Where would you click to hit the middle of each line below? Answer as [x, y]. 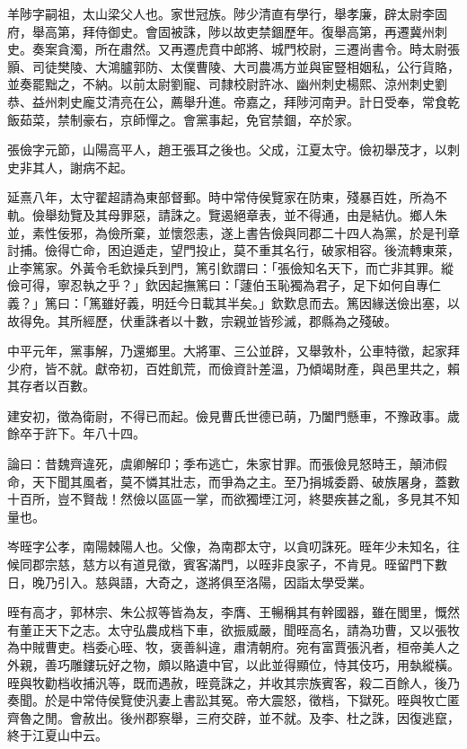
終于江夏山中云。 [57, 735]
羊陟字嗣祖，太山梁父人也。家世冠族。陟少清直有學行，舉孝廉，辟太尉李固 [227, 13]
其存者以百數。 [51, 386]
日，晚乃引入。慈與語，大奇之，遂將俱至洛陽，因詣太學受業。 [189, 582]
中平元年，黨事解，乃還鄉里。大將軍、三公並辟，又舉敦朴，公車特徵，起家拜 [233, 351]
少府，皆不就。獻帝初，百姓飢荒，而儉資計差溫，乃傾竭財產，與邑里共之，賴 [233, 368]
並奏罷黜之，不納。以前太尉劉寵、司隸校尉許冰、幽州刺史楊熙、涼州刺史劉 [227, 84]
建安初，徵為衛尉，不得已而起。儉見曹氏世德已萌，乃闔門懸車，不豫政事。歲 [233, 415]
